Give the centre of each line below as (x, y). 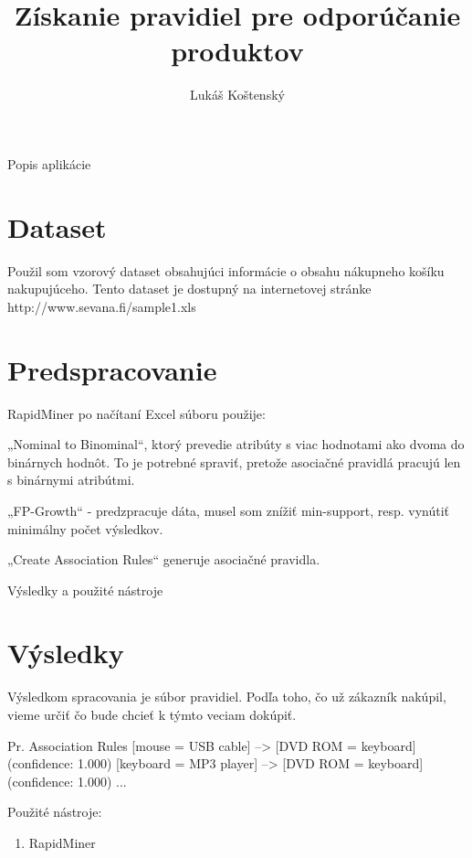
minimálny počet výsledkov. (85, 528)
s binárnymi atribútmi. (71, 480)
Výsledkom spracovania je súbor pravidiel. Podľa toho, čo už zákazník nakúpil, (227, 697)
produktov (237, 51)
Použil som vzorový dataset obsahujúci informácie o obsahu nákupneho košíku (226, 270)
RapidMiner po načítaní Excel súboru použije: (136, 413)
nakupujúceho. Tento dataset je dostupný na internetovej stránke (189, 289)
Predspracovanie (112, 369)
